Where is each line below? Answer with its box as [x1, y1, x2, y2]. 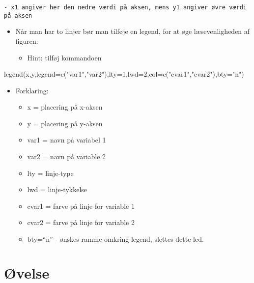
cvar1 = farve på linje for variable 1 [27, 200, 135, 211]
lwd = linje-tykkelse [27, 184, 87, 195]
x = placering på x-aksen [27, 102, 103, 112]
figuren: [15, 35, 38, 46]
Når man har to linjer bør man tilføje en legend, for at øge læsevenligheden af [15, 26, 250, 36]
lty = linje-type [27, 168, 74, 178]
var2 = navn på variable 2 [27, 151, 106, 162]
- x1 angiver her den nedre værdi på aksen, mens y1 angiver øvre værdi [4, 4, 247, 11]
